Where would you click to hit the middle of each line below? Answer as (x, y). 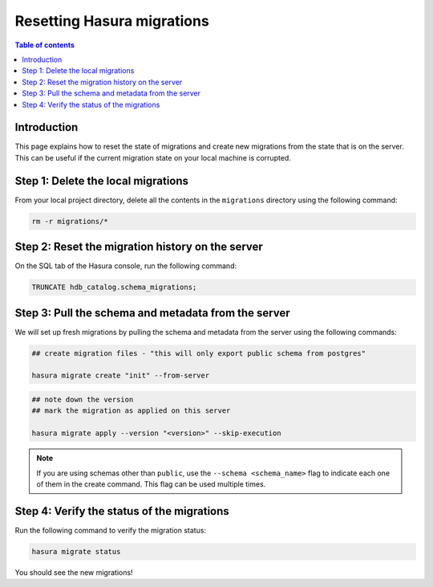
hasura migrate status (76, 551)
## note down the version (83, 400)
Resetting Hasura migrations (112, 21)
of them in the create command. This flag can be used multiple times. (151, 484)
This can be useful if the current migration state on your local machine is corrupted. (153, 157)
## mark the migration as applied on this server (131, 411)
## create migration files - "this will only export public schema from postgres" (199, 353)
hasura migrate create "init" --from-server (121, 376)
